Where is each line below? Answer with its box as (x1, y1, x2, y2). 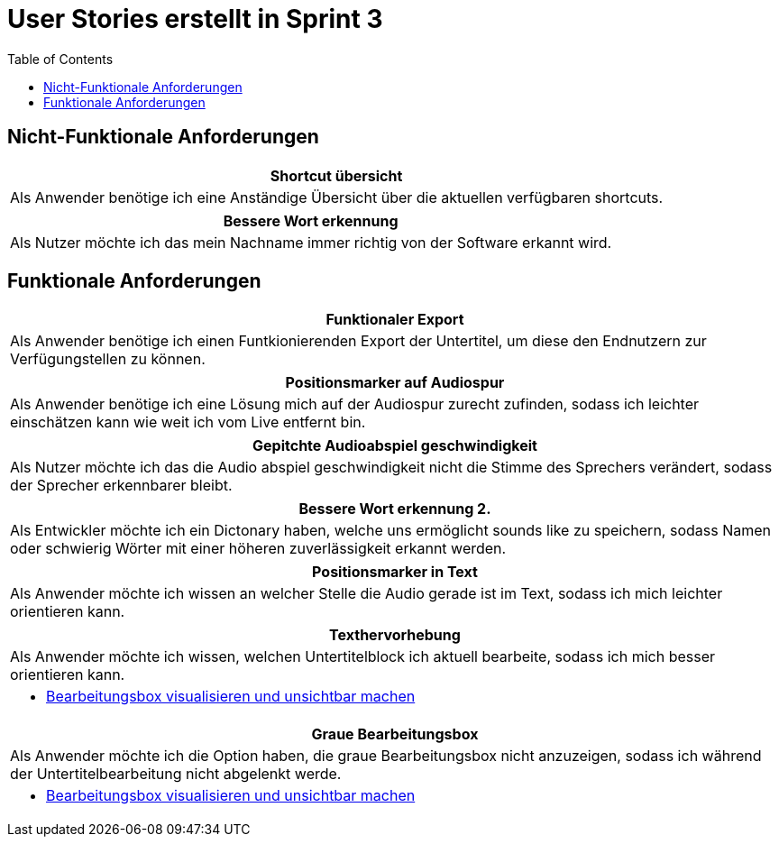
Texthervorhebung (329, 626, 461, 645)
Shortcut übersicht (270, 166, 403, 185)
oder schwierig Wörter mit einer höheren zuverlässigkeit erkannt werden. (10, 539, 507, 558)
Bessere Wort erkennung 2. (298, 500, 491, 518)
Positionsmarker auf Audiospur (285, 373, 505, 392)
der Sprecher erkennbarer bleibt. (10, 476, 233, 495)
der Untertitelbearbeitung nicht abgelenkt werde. (10, 765, 342, 784)
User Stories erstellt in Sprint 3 (7, 4, 383, 34)
